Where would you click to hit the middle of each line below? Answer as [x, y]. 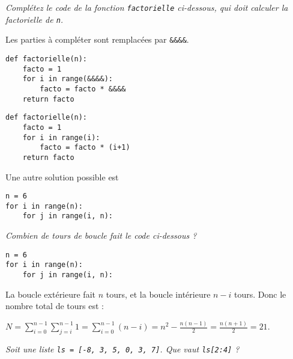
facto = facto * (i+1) [85, 148]
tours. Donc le [260, 294]
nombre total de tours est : [55, 306]
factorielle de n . [35, 19]
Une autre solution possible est [62, 176]
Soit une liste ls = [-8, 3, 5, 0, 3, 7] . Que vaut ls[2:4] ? [122, 348]
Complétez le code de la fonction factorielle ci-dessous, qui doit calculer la [147, 7]
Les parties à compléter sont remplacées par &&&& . [97, 39]
